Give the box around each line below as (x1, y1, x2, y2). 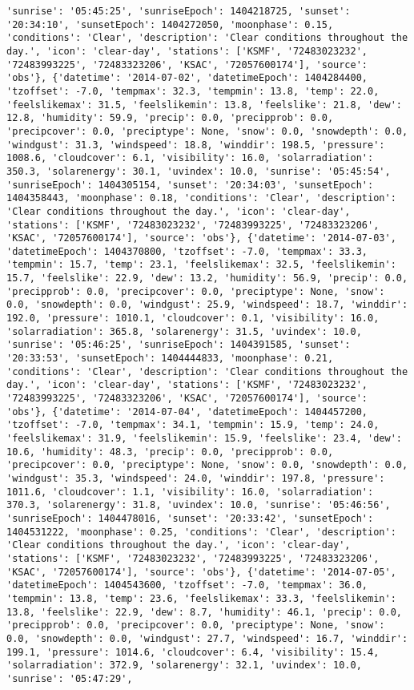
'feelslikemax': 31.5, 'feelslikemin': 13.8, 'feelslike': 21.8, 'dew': (6, 99, 402, 111)
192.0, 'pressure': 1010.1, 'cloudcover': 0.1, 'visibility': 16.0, (6, 313, 380, 325)
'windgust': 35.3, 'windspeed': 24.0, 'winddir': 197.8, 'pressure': (6, 472, 385, 484)
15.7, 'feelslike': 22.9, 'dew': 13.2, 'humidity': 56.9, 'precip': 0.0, (6, 272, 408, 284)
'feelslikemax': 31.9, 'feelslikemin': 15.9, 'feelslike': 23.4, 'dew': (6, 433, 402, 444)
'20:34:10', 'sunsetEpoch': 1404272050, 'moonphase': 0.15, (6, 18, 334, 30)
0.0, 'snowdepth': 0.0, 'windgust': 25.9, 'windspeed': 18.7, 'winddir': (6, 299, 408, 311)
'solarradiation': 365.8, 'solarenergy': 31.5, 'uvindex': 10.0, (6, 325, 362, 337)
